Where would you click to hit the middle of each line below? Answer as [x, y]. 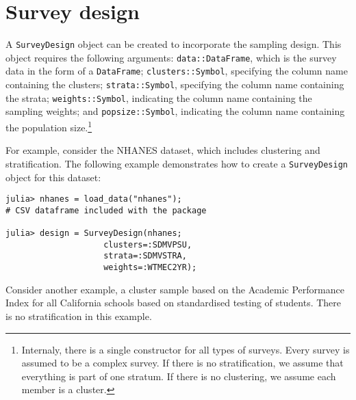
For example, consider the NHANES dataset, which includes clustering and [163, 150]
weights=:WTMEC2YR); [150, 268]
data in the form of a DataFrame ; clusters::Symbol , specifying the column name [177, 71]
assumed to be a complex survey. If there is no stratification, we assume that [182, 363]
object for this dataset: [53, 177]
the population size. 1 [49, 126]
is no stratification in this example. [79, 316]
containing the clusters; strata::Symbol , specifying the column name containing [175, 84]
